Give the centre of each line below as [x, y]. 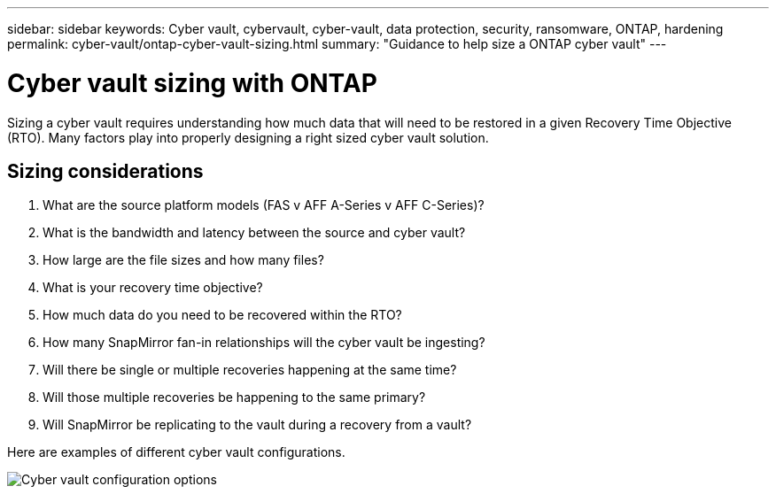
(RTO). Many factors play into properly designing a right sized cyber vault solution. [248, 137]
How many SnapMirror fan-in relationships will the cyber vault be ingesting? [264, 343]
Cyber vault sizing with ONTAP [192, 83]
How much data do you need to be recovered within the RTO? [222, 315]
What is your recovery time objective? [153, 288]
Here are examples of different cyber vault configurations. [176, 452]
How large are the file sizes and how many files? [183, 260]
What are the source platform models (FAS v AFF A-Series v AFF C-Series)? [264, 205]
